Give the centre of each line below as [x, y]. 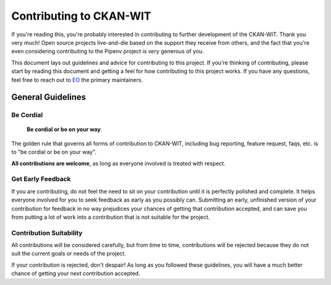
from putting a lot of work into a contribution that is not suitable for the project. [111, 217]
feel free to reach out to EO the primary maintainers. [77, 80]
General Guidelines [48, 97]
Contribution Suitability [47, 233]
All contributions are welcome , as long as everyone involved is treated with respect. [119, 163]
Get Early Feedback [41, 179]
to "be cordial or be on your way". [54, 152]
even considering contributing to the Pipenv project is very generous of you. [108, 51]
